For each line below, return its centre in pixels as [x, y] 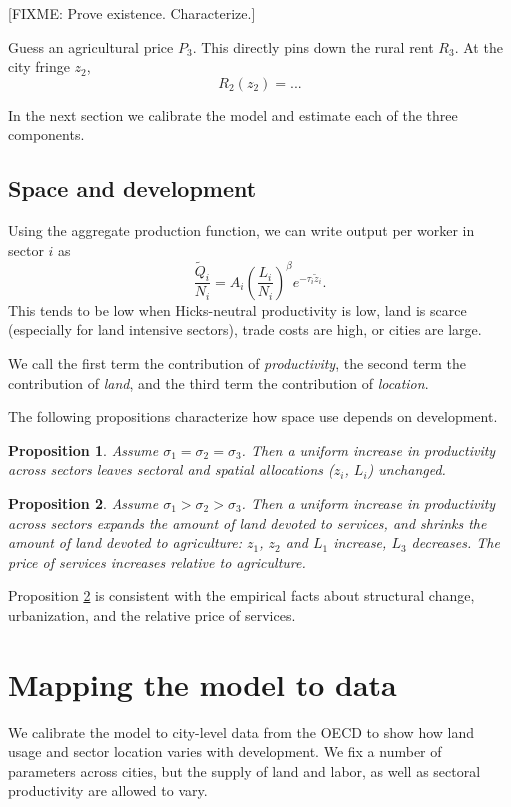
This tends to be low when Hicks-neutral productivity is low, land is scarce [237, 309]
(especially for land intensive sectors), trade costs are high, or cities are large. [245, 329]
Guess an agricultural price [91, 46]
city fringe [39, 66]
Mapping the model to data [202, 683]
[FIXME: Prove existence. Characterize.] [132, 13]
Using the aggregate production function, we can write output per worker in [241, 230]
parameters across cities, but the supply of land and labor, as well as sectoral [244, 770]
